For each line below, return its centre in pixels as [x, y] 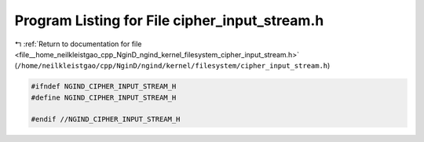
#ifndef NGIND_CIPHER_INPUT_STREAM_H [104, 87]
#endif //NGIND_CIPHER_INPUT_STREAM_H [106, 119]
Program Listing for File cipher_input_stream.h [169, 20]
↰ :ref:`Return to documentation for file [78, 44]
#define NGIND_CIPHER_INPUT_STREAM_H [104, 97]
